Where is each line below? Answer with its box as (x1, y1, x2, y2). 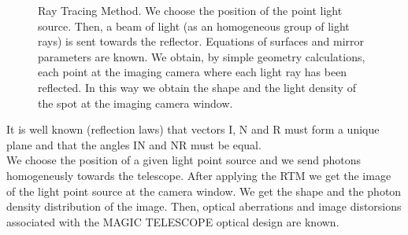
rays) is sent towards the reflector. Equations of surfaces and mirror (38, 33, 365, 50)
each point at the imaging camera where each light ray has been (38, 64, 347, 80)
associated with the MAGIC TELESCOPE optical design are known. (6, 213, 339, 229)
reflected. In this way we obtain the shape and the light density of (38, 79, 356, 95)
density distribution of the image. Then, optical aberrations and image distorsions (6, 198, 402, 215)
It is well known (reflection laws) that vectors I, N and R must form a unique (6, 121, 380, 138)
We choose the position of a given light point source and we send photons (6, 152, 361, 168)
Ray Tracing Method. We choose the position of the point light (38, 2, 343, 18)
